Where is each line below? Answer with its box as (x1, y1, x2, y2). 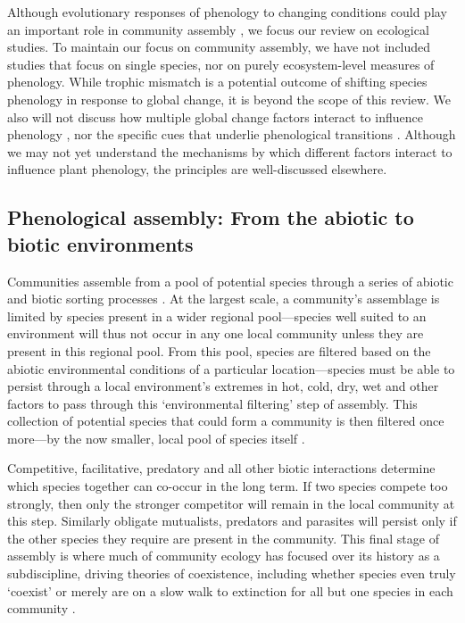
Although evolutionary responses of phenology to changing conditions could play (7, 3, 447, 21)
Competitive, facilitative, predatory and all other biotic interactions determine (7, 459, 436, 478)
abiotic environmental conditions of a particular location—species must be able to (7, 359, 455, 378)
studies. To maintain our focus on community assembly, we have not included (7, 37, 431, 56)
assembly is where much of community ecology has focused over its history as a (7, 546, 440, 565)
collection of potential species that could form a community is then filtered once (7, 411, 444, 430)
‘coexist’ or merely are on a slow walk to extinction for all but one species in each (7, 581, 453, 600)
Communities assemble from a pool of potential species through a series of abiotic (7, 271, 453, 290)
